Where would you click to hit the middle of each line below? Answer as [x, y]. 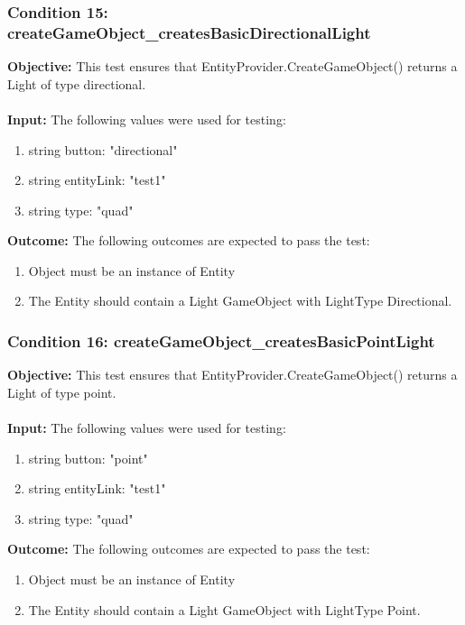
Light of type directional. [77, 83]
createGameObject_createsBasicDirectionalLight [189, 32]
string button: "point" [88, 458]
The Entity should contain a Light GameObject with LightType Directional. [240, 301]
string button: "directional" [103, 149]
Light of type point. [62, 392]
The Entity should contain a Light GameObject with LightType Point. [224, 609]
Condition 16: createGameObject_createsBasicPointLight [221, 341]
